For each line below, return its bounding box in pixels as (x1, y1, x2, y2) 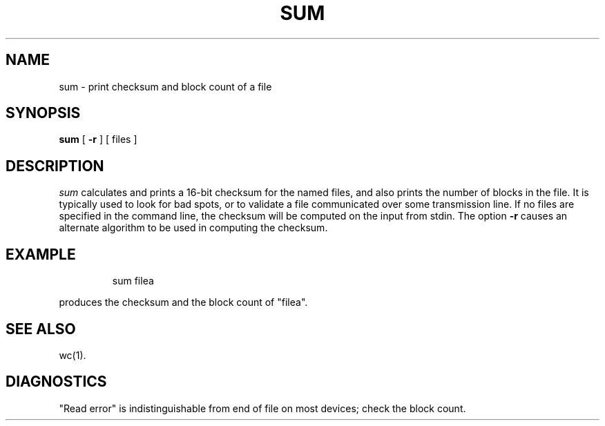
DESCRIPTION (6, 157, 104, 175)
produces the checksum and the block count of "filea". (59, 296, 308, 309)
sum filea (112, 275, 154, 287)
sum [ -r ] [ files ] (59, 133, 137, 146)
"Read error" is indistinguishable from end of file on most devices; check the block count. (59, 402, 466, 414)
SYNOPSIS (6, 104, 81, 122)
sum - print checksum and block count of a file (59, 80, 272, 93)
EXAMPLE (6, 245, 76, 263)
